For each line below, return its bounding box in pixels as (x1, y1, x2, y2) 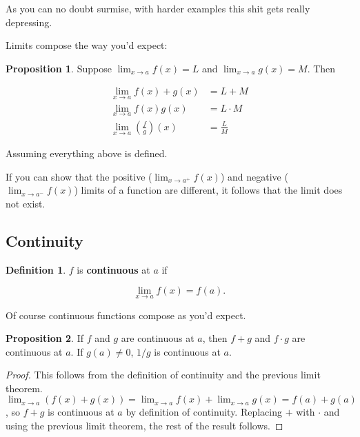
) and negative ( (220, 169, 288, 183)
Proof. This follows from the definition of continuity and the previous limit (6, 367, 321, 382)
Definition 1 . (6, 262, 66, 276)
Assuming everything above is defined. (6, 146, 168, 161)
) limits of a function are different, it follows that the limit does (74, 183, 343, 197)
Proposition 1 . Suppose (6, 61, 112, 75)
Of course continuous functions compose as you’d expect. (6, 307, 246, 322)
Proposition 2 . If (6, 331, 83, 345)
